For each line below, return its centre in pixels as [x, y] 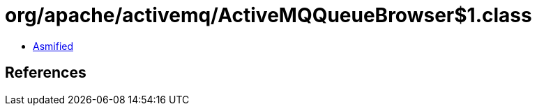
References [46, 73]
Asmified [53, 46]
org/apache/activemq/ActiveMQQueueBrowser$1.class [268, 15]
